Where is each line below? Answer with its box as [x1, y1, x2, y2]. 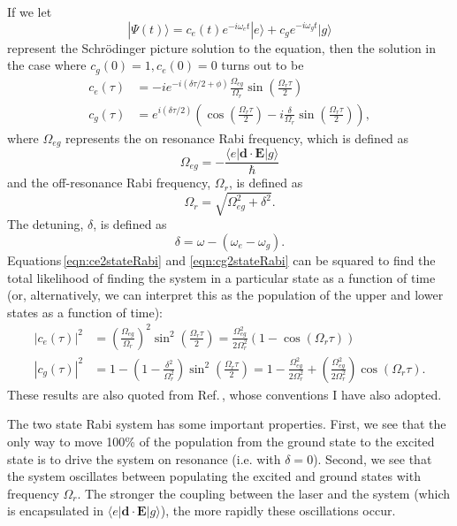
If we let [7, 3, 52, 20]
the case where [7, 56, 87, 74]
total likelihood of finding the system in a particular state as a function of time [7, 268, 436, 286]
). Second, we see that [313, 449, 432, 468]
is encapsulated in [7, 501, 104, 520]
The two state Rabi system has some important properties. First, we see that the [7, 415, 446, 433]
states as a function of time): [7, 302, 163, 321]
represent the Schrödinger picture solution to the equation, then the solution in [7, 38, 437, 57]
